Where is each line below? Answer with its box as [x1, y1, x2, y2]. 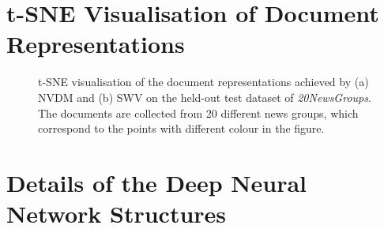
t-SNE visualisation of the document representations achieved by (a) [38, 73, 369, 90]
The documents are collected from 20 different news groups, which [38, 104, 359, 121]
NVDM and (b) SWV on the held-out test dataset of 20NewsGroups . [38, 88, 371, 105]
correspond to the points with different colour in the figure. [38, 120, 325, 137]
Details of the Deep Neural [6, 166, 307, 198]
